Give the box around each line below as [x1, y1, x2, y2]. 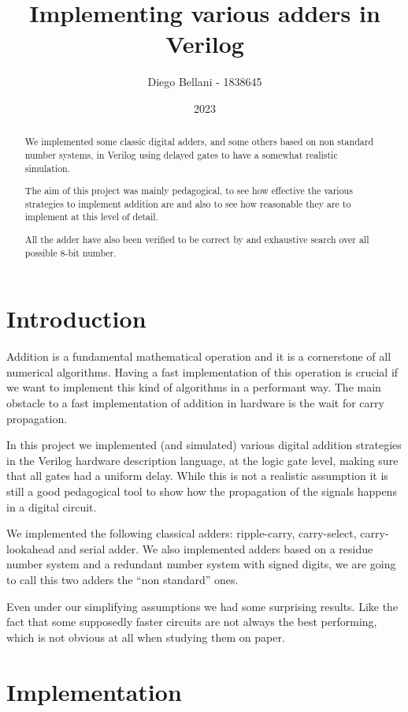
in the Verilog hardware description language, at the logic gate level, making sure [6, 452, 399, 468]
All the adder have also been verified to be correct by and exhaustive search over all [24, 233, 369, 246]
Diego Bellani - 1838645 [147, 73, 262, 90]
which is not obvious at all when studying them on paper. [6, 628, 285, 645]
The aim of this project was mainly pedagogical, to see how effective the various [24, 184, 353, 197]
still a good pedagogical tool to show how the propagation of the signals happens [6, 483, 397, 500]
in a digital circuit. [6, 498, 97, 515]
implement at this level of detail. [24, 210, 158, 223]
